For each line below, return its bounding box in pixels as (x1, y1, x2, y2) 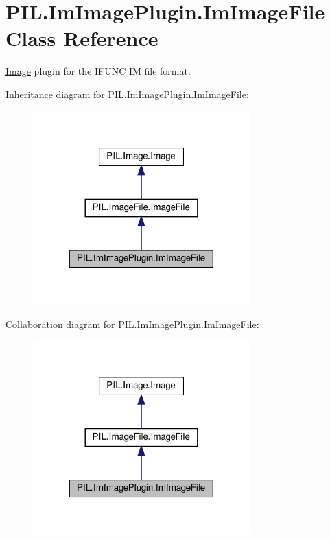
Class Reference (5, 24, 158, 52)
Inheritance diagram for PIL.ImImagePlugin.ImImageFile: (5, 86, 249, 101)
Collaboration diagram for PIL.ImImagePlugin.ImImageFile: (5, 316, 259, 331)
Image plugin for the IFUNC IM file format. (5, 64, 191, 78)
